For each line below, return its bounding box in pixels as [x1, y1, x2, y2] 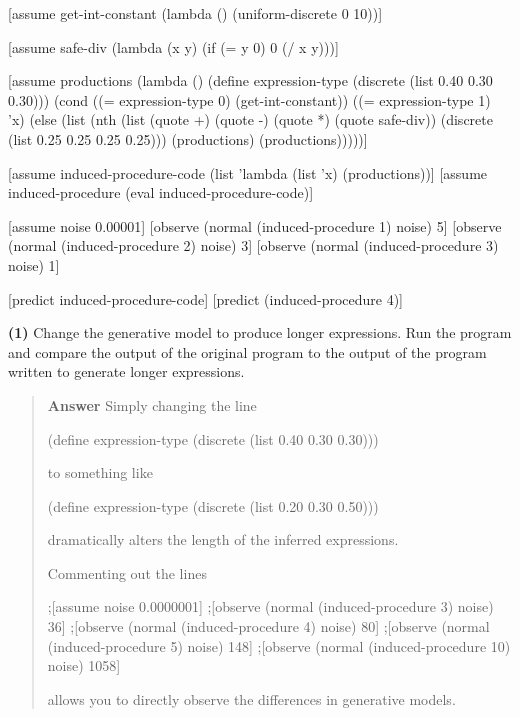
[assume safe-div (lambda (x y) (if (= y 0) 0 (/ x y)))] [8, 36, 339, 57]
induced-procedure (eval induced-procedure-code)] [8, 182, 314, 203]
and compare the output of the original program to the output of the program [8, 341, 487, 362]
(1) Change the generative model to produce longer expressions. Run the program [8, 322, 512, 343]
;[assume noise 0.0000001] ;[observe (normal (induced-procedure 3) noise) [47, 596, 494, 617]
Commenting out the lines [47, 562, 207, 583]
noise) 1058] [47, 655, 121, 676]
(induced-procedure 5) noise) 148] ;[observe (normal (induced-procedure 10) [47, 635, 511, 656]
